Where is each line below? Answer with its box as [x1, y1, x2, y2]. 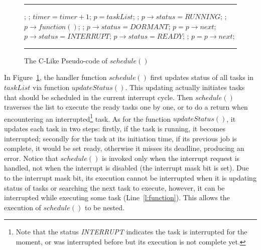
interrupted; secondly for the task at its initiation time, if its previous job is [4, 133, 237, 143]
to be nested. [84, 202, 124, 212]
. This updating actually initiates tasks [125, 81, 245, 92]
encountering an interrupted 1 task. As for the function [4, 112, 171, 124]
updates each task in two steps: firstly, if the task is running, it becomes [4, 123, 225, 133]
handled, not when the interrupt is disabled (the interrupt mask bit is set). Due [4, 162, 249, 173]
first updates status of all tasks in [150, 72, 254, 82]
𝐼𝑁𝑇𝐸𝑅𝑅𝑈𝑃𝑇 [67, 33, 110, 41]
